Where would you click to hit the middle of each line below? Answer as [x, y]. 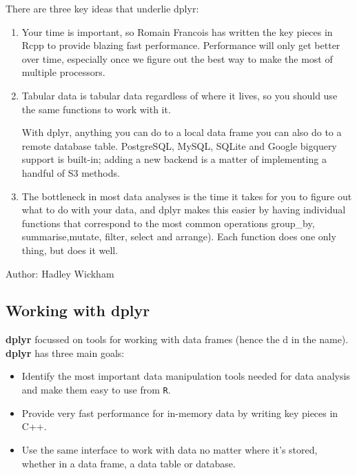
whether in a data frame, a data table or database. [129, 463]
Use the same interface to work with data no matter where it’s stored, [170, 449]
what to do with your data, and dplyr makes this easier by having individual [184, 210]
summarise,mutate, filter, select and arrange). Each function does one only [179, 236]
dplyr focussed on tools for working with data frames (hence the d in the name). [177, 339]
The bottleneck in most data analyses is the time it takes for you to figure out [187, 196]
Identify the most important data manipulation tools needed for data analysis [186, 376]
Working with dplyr [78, 310]
